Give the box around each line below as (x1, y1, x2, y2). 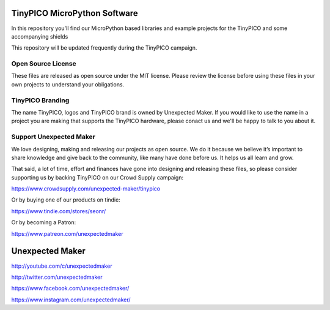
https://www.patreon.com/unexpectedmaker (11, 230, 123, 237)
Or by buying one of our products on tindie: (11, 196, 120, 203)
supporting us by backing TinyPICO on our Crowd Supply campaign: (11, 173, 183, 181)
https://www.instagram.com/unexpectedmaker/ (11, 296, 131, 303)
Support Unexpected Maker (11, 132, 96, 141)
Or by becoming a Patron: (11, 219, 76, 226)
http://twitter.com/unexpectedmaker (11, 273, 103, 281)
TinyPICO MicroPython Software (11, 8, 138, 18)
